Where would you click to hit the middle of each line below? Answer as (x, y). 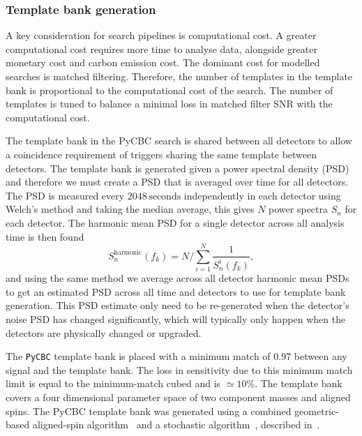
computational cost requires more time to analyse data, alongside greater (161, 48)
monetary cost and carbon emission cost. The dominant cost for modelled (163, 62)
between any (320, 356)
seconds (165, 196)
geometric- (317, 411)
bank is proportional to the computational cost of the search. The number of (169, 90)
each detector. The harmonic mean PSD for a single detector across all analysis (175, 222)
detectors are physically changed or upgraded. (104, 332)
